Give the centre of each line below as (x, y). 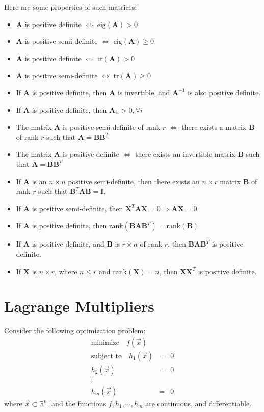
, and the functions (77, 403)
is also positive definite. (224, 92)
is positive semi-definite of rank (111, 127)
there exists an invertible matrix (185, 154)
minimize (105, 342)
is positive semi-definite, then (77, 208)
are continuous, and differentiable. (199, 403)
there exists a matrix (214, 127)
